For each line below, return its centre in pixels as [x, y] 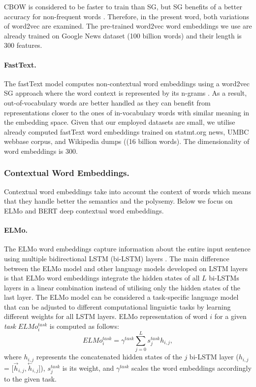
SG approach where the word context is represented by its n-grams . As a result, [126, 93]
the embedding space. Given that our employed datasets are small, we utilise [120, 122]
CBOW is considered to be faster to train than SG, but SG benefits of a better [123, 6]
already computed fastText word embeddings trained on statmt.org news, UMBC [127, 131]
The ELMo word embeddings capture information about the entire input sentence [127, 249]
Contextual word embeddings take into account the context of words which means [128, 191]
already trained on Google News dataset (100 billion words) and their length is [123, 35]
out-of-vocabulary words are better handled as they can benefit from [107, 102]
